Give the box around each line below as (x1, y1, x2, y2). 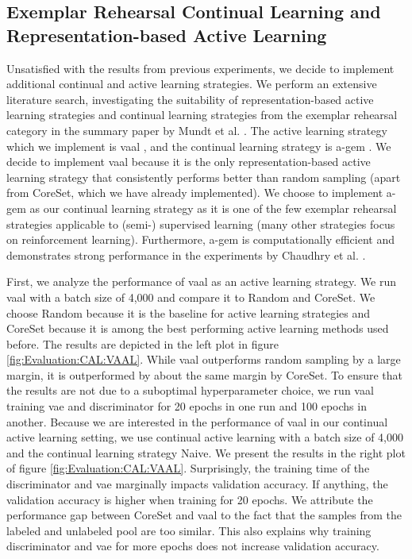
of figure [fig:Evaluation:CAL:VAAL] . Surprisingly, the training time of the (6, 460, 370, 476)
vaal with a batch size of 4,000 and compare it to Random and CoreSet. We (6, 288, 375, 305)
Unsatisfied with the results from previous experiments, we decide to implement (6, 60, 395, 76)
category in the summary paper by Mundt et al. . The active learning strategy (6, 121, 387, 138)
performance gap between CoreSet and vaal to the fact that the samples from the (6, 507, 402, 523)
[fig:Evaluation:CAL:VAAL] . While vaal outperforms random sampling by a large (6, 351, 401, 368)
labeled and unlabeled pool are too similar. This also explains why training (6, 522, 372, 538)
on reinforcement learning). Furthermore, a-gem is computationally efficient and (6, 231, 395, 248)
